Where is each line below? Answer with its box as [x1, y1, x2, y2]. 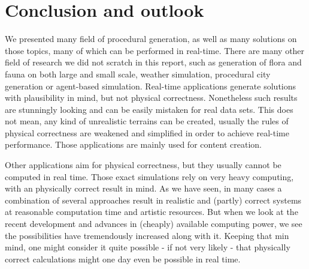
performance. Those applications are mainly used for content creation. [5, 138, 262, 151]
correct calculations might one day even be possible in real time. [5, 252, 241, 265]
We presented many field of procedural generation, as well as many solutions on [5, 32, 297, 45]
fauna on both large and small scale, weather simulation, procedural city [5, 67, 271, 80]
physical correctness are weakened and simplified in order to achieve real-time [5, 126, 289, 139]
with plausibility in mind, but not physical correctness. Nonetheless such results [5, 91, 298, 104]
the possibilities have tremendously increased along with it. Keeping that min [5, 229, 289, 241]
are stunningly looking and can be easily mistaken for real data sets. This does [5, 103, 293, 115]
